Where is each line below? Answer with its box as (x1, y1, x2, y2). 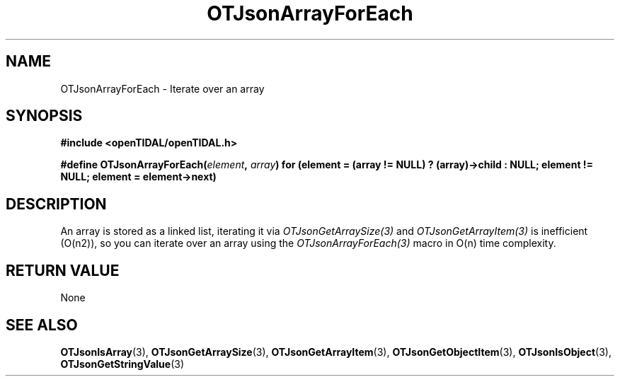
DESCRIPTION (6, 195, 107, 213)
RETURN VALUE (6, 261, 120, 279)
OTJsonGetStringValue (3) (60, 357, 184, 370)
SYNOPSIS (6, 107, 83, 125)
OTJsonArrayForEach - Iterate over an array (60, 82, 265, 95)
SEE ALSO (6, 316, 78, 334)
